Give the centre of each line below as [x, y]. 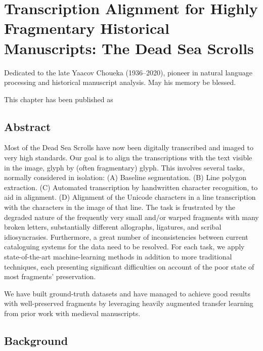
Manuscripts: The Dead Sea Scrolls [129, 48]
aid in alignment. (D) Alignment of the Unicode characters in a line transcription [130, 197]
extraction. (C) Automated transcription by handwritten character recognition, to [131, 187]
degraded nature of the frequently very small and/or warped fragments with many [131, 217]
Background [36, 340]
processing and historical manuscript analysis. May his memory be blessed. [120, 82]
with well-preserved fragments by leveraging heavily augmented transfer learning [129, 303]
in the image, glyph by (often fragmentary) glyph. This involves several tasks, [124, 167]
